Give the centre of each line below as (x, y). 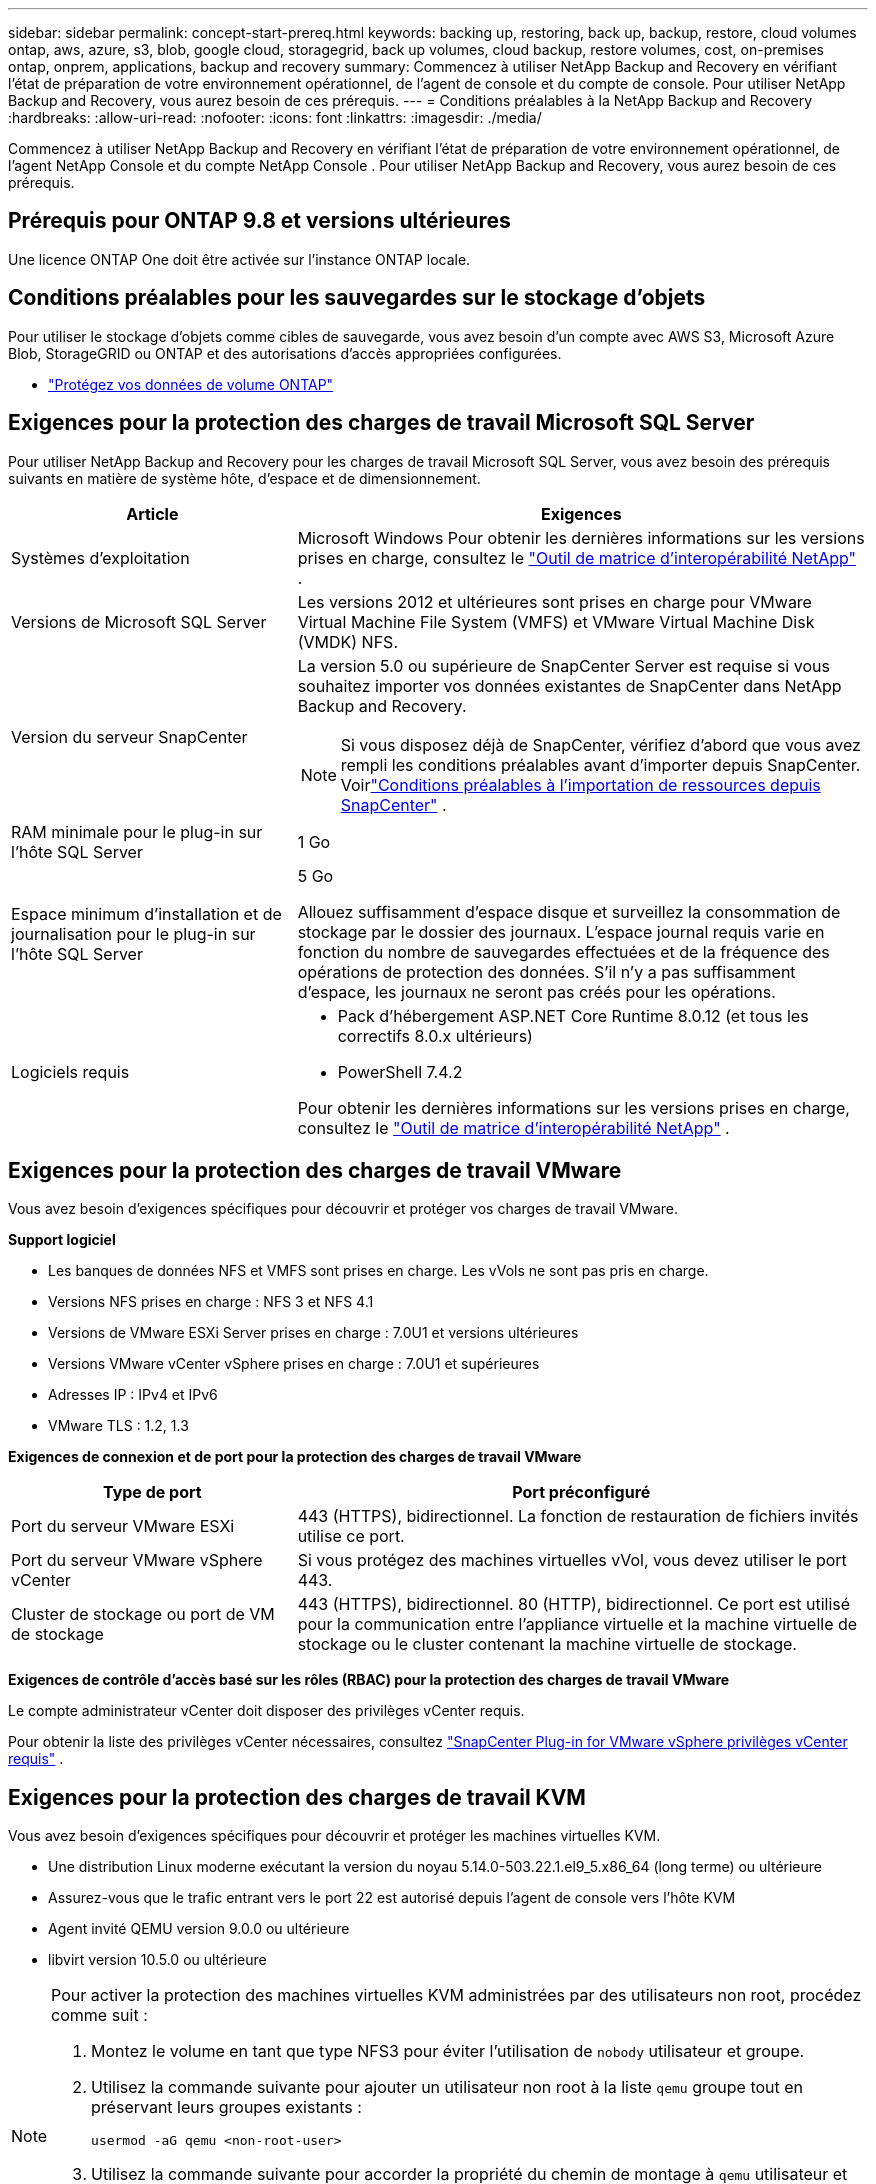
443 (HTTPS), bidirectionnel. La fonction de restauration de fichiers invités (578, 1516)
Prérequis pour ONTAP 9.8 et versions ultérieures (259, 221)
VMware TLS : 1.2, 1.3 (118, 1426)
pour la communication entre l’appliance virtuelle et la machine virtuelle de (577, 1624)
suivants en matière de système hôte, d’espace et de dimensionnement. (244, 478)
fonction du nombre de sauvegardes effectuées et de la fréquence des (563, 951)
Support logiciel (62, 1240)
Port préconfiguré (581, 1492)
